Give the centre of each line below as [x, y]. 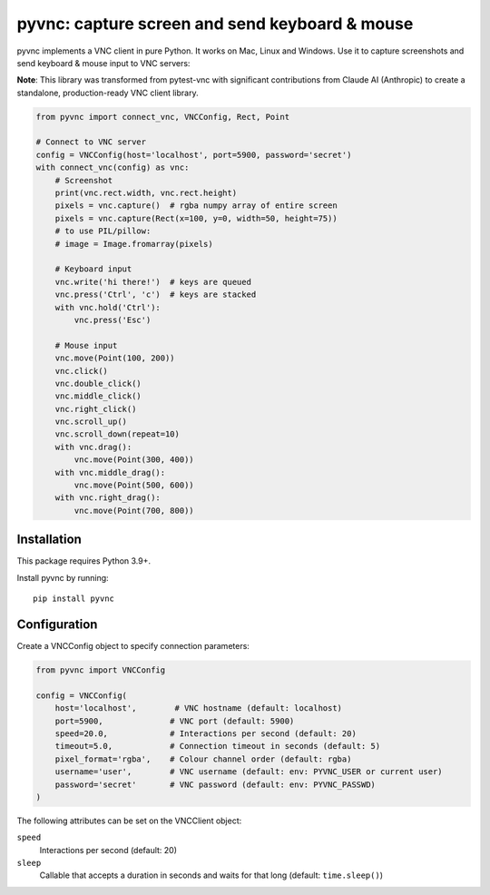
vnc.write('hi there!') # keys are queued [153, 282]
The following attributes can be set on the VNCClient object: [129, 821]
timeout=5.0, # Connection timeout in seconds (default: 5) [218, 746]
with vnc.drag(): [93, 447]
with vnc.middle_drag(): [110, 472]
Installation [49, 540]
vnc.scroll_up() [91, 422]
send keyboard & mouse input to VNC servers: [103, 63]
